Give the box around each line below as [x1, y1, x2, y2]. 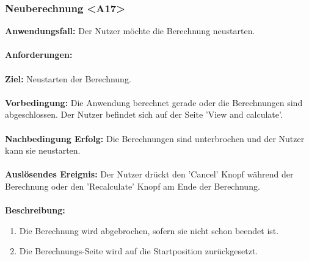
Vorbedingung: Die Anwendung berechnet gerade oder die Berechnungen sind [5, 96, 303, 109]
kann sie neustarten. [5, 144, 81, 157]
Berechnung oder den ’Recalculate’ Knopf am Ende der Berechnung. [5, 179, 260, 192]
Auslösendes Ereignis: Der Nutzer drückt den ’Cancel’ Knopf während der [5, 168, 294, 181]
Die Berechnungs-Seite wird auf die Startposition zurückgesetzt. [19, 245, 258, 257]
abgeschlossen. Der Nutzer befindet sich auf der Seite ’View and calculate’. [5, 108, 283, 121]
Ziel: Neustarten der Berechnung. [5, 72, 131, 85]
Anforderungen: [5, 48, 73, 61]
